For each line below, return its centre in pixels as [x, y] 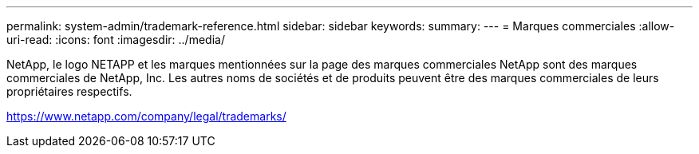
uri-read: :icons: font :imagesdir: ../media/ [116, 39]
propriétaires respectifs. [69, 91]
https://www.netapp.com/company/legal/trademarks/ [146, 116]
